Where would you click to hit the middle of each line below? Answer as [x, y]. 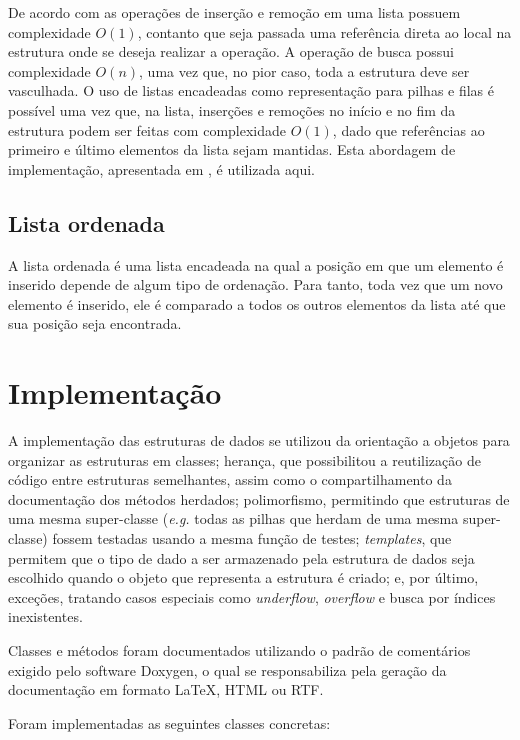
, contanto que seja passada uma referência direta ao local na [324, 31]
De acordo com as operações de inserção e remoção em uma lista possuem [234, 12]
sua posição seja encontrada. [95, 323]
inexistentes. [45, 616]
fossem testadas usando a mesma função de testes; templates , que [252, 538]
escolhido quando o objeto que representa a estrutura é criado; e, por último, [243, 577]
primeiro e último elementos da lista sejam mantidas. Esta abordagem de [232, 149]
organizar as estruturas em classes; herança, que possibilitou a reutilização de [244, 459]
